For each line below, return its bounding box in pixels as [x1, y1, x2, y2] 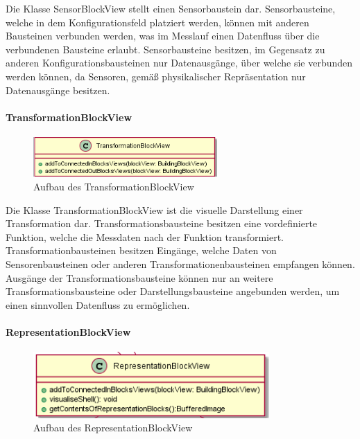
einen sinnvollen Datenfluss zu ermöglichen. [6, 297, 190, 312]
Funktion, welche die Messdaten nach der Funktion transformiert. [6, 229, 284, 244]
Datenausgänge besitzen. [6, 82, 110, 97]
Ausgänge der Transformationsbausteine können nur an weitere [6, 270, 273, 285]
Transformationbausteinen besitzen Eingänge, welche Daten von [6, 243, 277, 258]
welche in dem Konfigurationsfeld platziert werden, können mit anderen [6, 15, 309, 29]
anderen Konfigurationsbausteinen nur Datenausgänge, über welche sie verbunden [6, 55, 353, 70]
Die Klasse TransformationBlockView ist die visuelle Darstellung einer [6, 202, 303, 217]
